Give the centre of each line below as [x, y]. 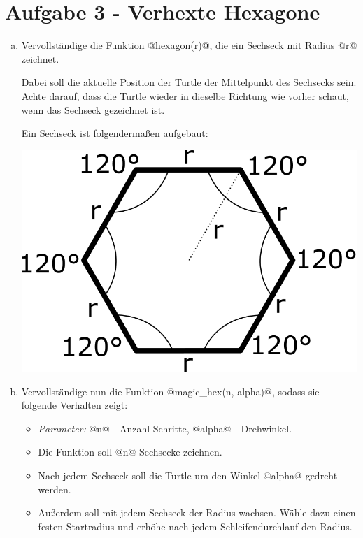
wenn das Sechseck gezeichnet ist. [93, 109]
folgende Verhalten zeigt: [74, 405]
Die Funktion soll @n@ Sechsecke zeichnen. [130, 452]
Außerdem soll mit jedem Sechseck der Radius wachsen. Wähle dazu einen [197, 512]
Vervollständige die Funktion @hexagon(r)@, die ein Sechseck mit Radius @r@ [189, 45]
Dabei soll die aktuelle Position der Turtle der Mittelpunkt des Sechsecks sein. [189, 82]
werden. [55, 489]
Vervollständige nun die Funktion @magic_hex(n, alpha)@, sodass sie [170, 391]
